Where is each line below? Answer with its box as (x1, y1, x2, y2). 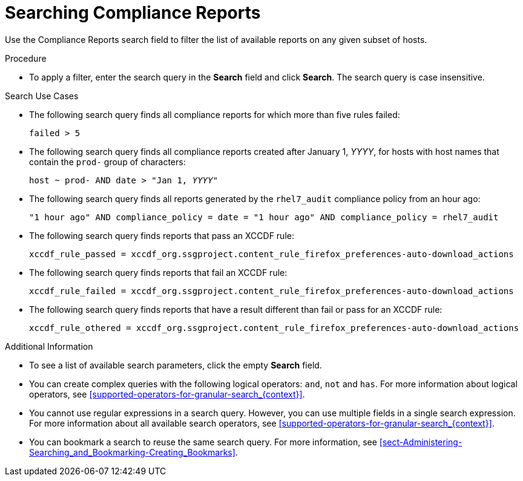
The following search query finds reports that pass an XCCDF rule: (29, 230, 294, 241)
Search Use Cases (5, 90, 79, 101)
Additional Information (5, 341, 93, 352)
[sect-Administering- (379, 436, 462, 447)
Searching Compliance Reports (5, 2, 261, 23)
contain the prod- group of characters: (29, 156, 186, 167)
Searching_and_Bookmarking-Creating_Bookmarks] (29, 447, 235, 457)
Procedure (5, 53, 47, 64)
